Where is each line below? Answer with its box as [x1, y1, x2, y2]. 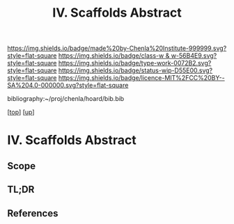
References [7, 207, 58, 219]
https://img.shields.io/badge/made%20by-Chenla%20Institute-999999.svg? [7, 44, 227, 53]
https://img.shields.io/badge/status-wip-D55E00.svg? [58, 66, 213, 74]
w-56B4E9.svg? [171, 51, 217, 60]
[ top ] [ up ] [7, 108, 35, 116]
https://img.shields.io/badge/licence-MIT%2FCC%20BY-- [58, 74, 225, 82]
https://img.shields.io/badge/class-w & [58, 51, 170, 60]
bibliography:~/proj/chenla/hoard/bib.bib [7, 95, 125, 103]
